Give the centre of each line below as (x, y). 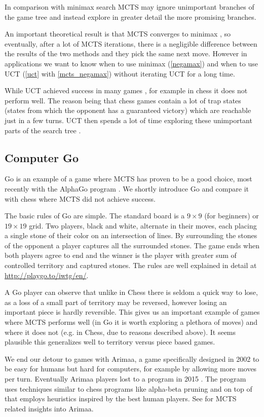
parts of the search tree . (43, 130)
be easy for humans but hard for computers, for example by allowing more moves (131, 369)
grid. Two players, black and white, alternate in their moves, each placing (143, 225)
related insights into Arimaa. (49, 408)
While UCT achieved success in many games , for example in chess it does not (126, 90)
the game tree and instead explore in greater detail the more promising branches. (130, 16)
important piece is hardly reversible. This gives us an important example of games (132, 312)
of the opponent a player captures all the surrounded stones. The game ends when (132, 245)
